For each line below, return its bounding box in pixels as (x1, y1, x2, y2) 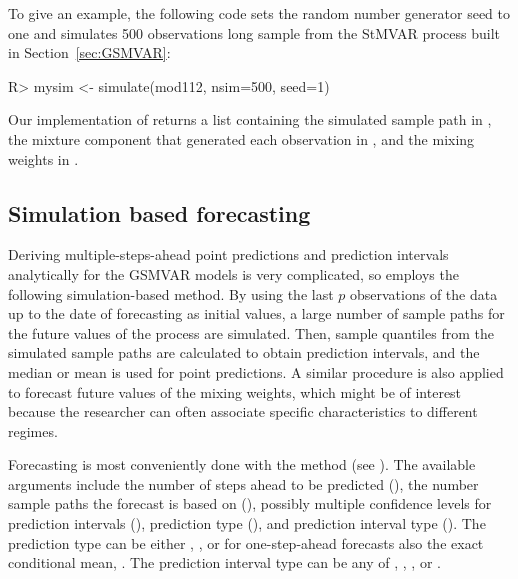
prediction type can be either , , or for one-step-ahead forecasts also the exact (8, 532, 484, 553)
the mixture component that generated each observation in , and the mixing (8, 128, 475, 149)
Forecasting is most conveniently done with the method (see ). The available (8, 454, 476, 475)
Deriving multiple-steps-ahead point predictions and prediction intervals (8, 244, 449, 265)
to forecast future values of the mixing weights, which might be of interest (8, 381, 462, 402)
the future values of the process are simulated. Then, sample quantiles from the (8, 322, 494, 343)
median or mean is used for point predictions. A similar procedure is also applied (8, 361, 504, 382)
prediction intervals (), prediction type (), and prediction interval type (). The (8, 513, 486, 534)
